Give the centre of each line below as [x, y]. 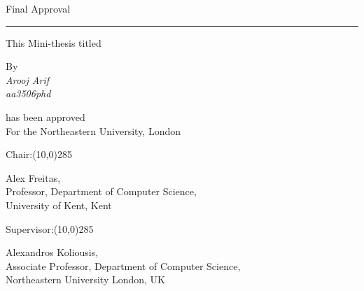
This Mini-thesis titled [54, 42]
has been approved [45, 116]
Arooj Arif [27, 79]
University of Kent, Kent [59, 205]
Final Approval [38, 8]
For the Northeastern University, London [93, 130]
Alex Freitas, [33, 177]
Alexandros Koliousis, [52, 252]
